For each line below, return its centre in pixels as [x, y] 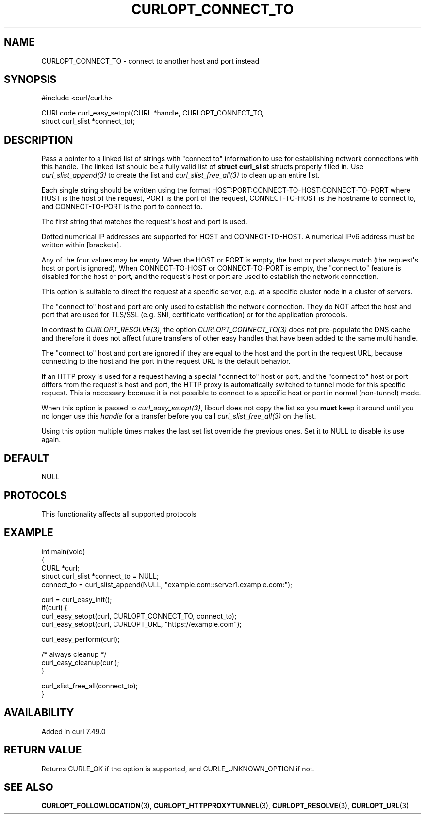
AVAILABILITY [39, 713]
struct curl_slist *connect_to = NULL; [100, 576]
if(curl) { [55, 607]
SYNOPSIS [30, 80]
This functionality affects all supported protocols [119, 514]
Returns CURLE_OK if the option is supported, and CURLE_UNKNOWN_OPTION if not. [178, 769]
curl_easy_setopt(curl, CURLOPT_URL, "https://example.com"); [141, 624]
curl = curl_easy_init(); [77, 599]
